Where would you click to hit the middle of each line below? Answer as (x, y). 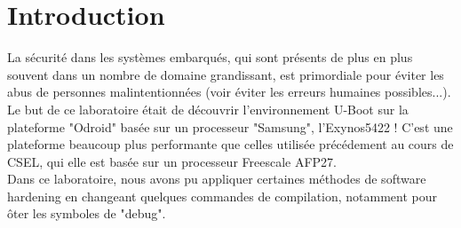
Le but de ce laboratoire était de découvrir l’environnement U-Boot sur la (208, 109)
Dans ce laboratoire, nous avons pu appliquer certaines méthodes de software (217, 179)
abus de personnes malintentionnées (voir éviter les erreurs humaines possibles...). (229, 92)
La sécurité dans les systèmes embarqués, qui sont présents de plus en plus (210, 57)
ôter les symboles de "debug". (87, 213)
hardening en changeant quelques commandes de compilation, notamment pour (223, 196)
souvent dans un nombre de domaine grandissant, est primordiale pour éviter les (226, 74)
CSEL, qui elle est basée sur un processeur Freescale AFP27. (172, 161)
